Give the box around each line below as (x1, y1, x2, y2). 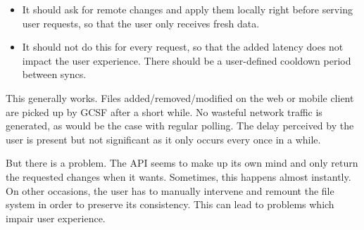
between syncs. (22, 67, 87, 82)
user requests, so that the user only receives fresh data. (22, 15, 260, 30)
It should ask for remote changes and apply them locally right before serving (22, 2, 353, 16)
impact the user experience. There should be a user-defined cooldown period (22, 53, 351, 68)
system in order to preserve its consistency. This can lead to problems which (6, 197, 334, 212)
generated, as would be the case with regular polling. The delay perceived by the (6, 118, 354, 133)
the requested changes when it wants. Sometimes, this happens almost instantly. (6, 169, 351, 184)
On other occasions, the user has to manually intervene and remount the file (6, 183, 334, 198)
